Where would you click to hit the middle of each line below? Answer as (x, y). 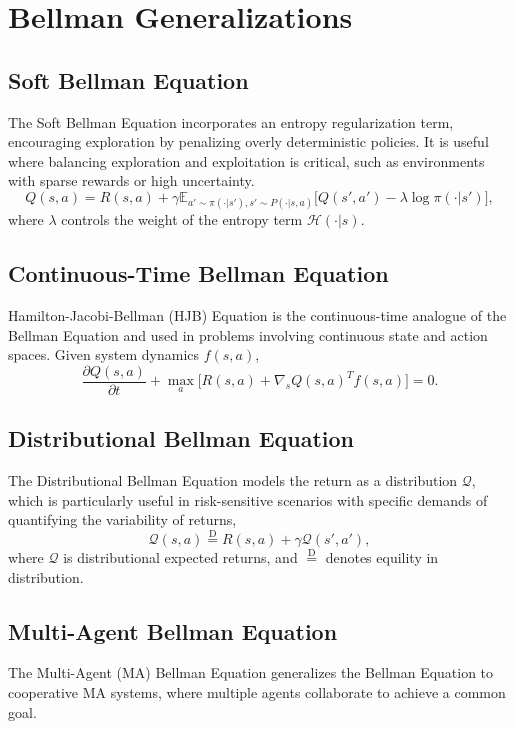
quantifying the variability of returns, (122, 519)
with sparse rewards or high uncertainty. (131, 180)
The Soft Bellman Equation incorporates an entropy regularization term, (231, 121)
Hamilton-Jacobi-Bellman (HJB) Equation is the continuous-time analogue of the (257, 314)
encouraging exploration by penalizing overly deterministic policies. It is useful (248, 141)
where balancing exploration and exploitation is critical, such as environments (246, 160)
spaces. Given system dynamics (104, 354)
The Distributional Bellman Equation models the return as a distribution (233, 479)
